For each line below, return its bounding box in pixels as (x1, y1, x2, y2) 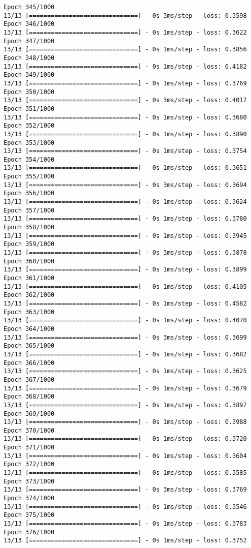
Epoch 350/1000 (4, 88, 55, 96)
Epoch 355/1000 (4, 173, 55, 180)
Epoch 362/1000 (4, 291, 55, 299)
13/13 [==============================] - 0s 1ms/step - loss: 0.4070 (4, 317, 247, 324)
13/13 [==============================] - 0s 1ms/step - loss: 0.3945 (4, 232, 247, 239)
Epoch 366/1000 (4, 359, 55, 367)
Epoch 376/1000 (4, 528, 55, 536)
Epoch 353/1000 (4, 139, 55, 146)
